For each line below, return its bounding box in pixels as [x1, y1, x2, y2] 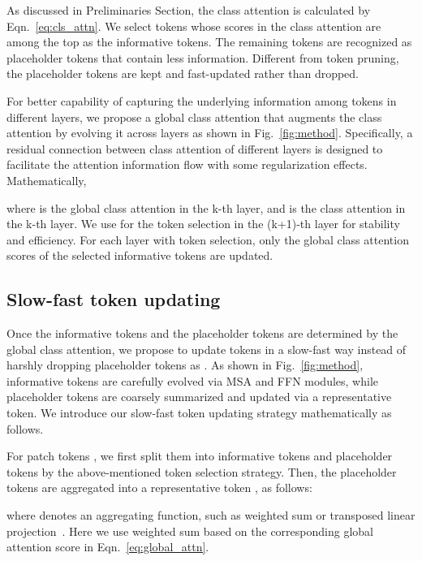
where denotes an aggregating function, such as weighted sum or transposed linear [6, 507, 416, 524]
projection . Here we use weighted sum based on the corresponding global [6, 522, 373, 539]
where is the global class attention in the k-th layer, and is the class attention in [6, 199, 406, 216]
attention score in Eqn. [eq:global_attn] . [6, 538, 209, 555]
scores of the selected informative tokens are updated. [6, 247, 273, 264]
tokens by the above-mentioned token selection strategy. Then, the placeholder [6, 463, 397, 480]
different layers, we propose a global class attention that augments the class [6, 108, 382, 125]
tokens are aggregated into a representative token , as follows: [6, 479, 312, 496]
